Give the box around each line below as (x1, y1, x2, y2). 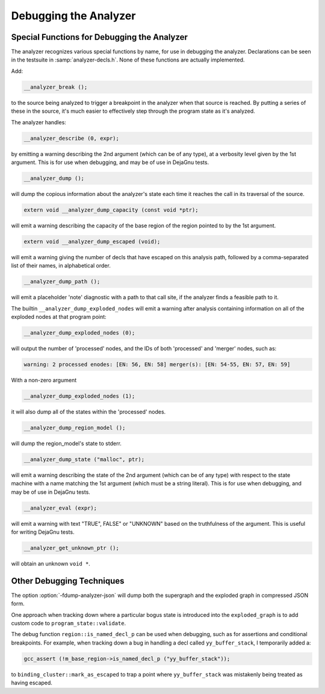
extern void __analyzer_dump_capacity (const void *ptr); (23, 206, 199, 213)
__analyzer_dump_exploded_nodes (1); (23, 393, 135, 399)
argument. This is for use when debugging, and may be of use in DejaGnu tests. (11, 159, 209, 166)
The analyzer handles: (11, 118, 66, 126)
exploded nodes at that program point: (11, 314, 107, 320)
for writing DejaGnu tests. (11, 528, 75, 535)
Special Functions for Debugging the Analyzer (11, 32, 188, 42)
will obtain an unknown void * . (11, 560, 90, 567)
